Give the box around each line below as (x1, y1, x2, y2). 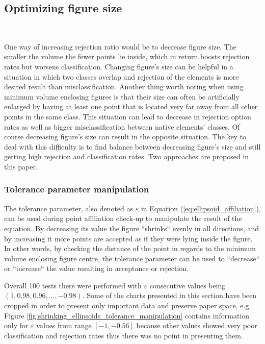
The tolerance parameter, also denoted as (4, 203, 134, 213)
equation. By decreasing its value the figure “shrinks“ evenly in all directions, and (4, 223, 259, 233)
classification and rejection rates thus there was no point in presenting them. (4, 330, 243, 340)
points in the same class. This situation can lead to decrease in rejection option (4, 111, 251, 121)
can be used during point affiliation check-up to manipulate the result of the (4, 213, 242, 224)
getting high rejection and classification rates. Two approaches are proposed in (4, 151, 249, 162)
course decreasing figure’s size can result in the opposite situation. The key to (4, 131, 247, 142)
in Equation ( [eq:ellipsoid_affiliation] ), (141, 203, 261, 213)
